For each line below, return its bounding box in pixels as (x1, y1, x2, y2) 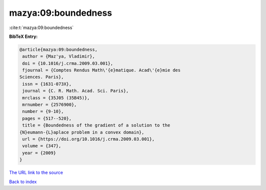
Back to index (9, 179, 37, 185)
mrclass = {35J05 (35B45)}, (22, 95, 90, 100)
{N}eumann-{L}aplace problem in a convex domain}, (19, 129, 145, 135)
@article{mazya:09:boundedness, (19, 47, 98, 52)
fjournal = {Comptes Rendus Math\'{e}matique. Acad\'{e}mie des (22, 67, 181, 73)
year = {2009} (22, 150, 56, 156)
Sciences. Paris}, (19, 74, 64, 80)
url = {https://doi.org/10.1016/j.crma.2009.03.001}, (22, 136, 155, 142)
